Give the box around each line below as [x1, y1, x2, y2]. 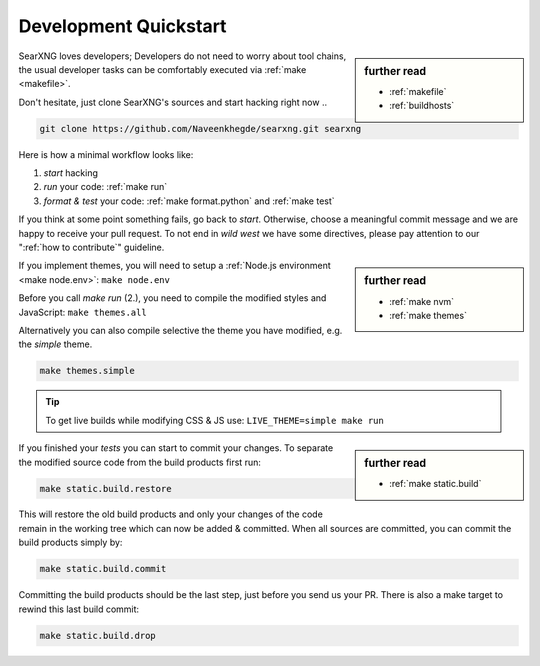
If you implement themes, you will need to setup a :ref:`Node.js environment [18, 260, 332, 272]
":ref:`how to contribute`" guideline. [18, 241, 165, 254]
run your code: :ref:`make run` [43, 181, 168, 193]
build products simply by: [18, 536, 123, 549]
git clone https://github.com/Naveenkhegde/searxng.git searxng [39, 123, 362, 134]
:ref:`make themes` [389, 310, 467, 322]
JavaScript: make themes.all [18, 306, 147, 318]
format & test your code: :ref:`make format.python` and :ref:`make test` [43, 195, 335, 207]
